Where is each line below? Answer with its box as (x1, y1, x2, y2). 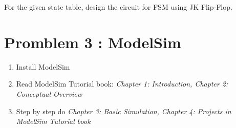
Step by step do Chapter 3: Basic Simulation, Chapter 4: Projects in (16, 105, 231, 116)
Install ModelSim (16, 61, 70, 72)
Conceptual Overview (16, 88, 82, 99)
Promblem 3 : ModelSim (4, 31, 181, 52)
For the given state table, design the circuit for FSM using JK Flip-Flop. (4, 2, 232, 12)
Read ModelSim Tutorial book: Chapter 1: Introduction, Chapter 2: (16, 78, 228, 89)
